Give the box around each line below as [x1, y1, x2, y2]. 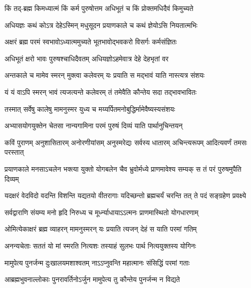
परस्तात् [4, 147, 24, 157]
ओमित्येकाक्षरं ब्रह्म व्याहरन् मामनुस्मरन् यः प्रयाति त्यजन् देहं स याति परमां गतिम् [4, 224, 197, 234]
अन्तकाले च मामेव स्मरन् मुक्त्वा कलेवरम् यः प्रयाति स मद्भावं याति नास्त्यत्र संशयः [4, 70, 205, 80]
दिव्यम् [4, 173, 19, 184]
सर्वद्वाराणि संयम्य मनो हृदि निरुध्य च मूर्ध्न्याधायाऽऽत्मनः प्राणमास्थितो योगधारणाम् [4, 207, 199, 217]
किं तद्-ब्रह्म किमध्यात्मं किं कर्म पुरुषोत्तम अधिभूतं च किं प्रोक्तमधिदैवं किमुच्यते [4, 3, 194, 13]
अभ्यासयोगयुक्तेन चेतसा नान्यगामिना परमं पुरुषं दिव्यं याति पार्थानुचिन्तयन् [4, 120, 183, 131]
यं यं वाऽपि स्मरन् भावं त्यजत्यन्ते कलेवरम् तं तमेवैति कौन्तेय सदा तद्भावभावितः [4, 86, 197, 97]
